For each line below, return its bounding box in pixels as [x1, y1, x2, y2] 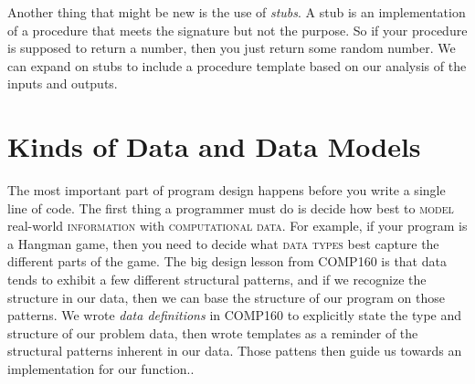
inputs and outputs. [7, 74, 118, 93]
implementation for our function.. [7, 359, 195, 379]
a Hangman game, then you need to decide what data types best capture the [7, 234, 439, 253]
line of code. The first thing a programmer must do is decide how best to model [7, 198, 454, 217]
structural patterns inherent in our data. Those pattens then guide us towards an [7, 341, 462, 360]
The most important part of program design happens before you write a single [7, 181, 446, 200]
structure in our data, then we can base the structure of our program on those [7, 287, 445, 306]
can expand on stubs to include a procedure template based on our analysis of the [7, 56, 467, 75]
